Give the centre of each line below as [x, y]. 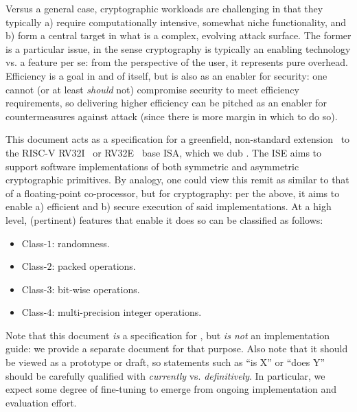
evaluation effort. [41, 402]
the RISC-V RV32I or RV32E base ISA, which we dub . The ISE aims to [164, 152]
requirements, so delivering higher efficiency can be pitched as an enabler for [166, 103]
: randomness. [81, 243]
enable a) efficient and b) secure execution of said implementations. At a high [169, 206]
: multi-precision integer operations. [127, 312]
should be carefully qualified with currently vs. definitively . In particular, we [165, 375]
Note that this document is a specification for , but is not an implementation [168, 335]
